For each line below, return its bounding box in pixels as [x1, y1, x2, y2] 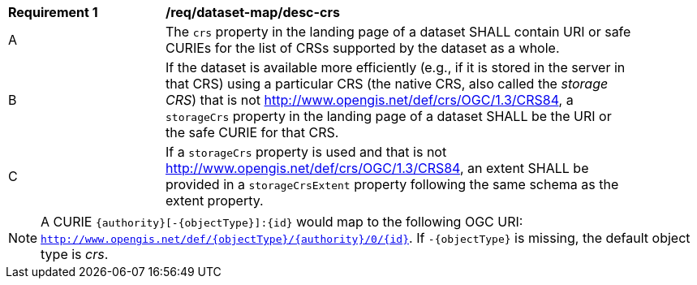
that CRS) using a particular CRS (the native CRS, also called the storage [166, 76, 609, 92]
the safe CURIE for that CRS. [166, 124, 339, 140]
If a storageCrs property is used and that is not [166, 144, 447, 160]
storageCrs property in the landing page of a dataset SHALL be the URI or [166, 108, 612, 124]
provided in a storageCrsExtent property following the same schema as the [166, 176, 619, 192]
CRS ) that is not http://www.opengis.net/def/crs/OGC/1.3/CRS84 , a [166, 92, 574, 108]
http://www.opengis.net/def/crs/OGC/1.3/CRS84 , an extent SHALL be [166, 160, 589, 176]
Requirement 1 [8, 4, 98, 20]
